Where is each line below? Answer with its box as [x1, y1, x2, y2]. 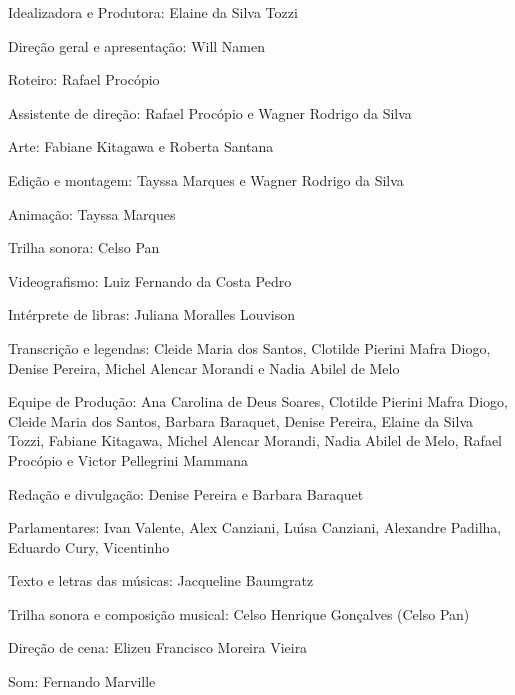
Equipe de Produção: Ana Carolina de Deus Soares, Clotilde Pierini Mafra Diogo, [8, 391, 508, 412]
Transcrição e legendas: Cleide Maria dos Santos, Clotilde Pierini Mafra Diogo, [8, 337, 491, 358]
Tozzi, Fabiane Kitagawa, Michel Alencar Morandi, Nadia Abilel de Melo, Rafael [8, 430, 502, 451]
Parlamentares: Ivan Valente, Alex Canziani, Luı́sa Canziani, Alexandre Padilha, [8, 517, 502, 538]
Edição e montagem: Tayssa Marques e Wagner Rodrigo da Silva [8, 169, 404, 190]
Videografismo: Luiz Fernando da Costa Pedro [8, 270, 292, 291]
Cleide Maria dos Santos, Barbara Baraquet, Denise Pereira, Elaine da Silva [8, 410, 474, 431]
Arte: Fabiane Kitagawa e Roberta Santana [8, 136, 274, 157]
